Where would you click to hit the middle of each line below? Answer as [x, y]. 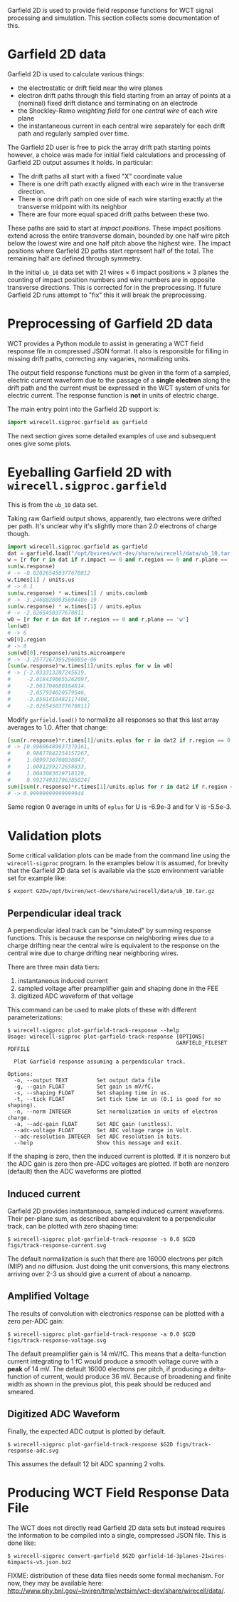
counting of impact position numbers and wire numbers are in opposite [111, 279]
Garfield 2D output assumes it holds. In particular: [80, 162]
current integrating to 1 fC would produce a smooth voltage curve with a [113, 1361]
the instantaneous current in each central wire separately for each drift [121, 126]
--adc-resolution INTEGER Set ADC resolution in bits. [98, 1137]
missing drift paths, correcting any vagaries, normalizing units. [99, 358]
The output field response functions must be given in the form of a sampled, [119, 372]
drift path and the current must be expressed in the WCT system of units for [118, 388]
